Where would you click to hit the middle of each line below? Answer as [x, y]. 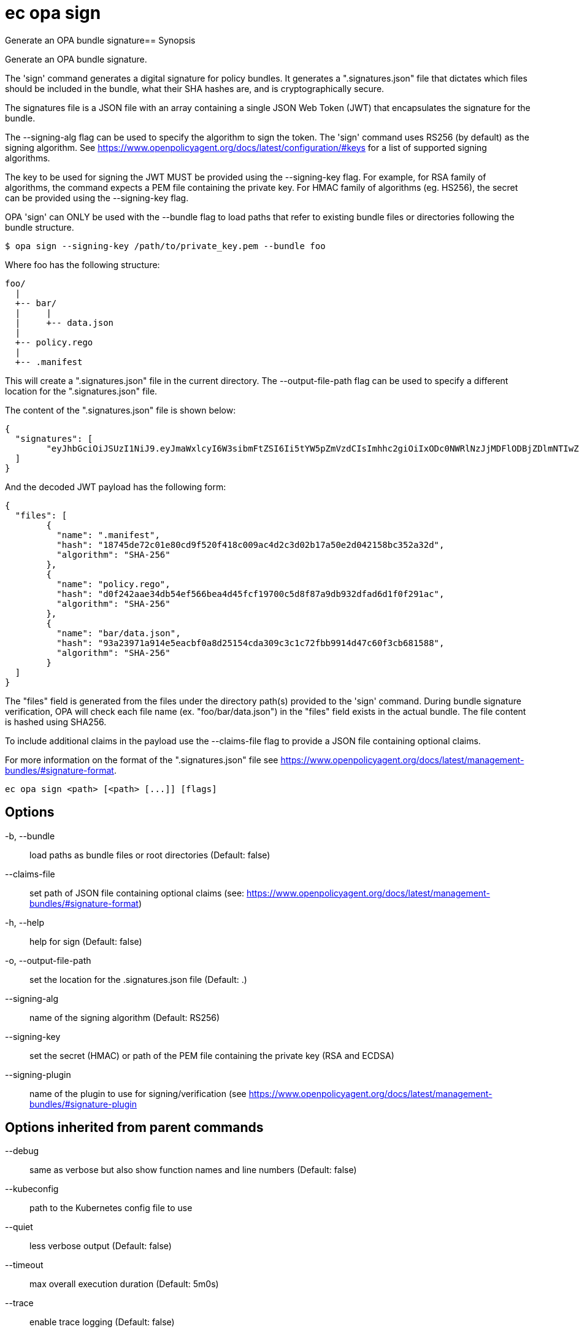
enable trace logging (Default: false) [102, 1322]
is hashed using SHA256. [56, 722]
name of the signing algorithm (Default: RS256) [125, 1017]
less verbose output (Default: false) [101, 1246]
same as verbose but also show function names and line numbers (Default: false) [193, 1170]
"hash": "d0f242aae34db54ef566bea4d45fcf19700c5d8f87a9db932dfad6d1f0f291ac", [251, 594]
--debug [22, 1151]
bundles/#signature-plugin [83, 1104]
